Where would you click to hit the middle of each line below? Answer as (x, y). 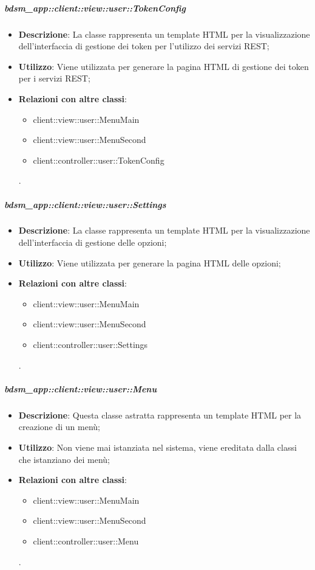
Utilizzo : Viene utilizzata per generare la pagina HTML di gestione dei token (164, 66)
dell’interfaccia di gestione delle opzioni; (93, 242)
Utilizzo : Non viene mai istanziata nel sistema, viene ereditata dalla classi (157, 447)
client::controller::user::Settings (90, 345)
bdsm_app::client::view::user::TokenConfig (95, 8)
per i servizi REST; (54, 78)
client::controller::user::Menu (86, 540)
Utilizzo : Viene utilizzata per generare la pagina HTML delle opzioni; (150, 262)
